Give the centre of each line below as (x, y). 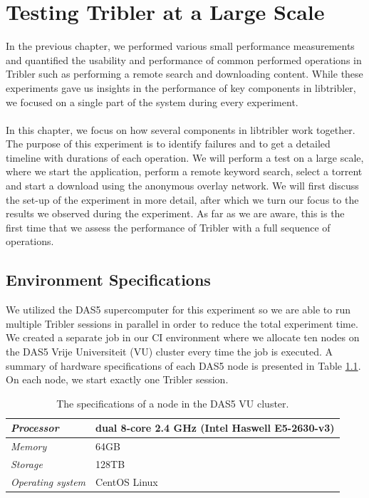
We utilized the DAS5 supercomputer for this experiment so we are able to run (178, 310)
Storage (27, 464)
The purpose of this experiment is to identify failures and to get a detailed (168, 144)
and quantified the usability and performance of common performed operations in (184, 59)
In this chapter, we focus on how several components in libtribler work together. (181, 129)
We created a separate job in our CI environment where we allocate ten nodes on (183, 337)
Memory (29, 446)
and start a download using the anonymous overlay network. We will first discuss (182, 186)
